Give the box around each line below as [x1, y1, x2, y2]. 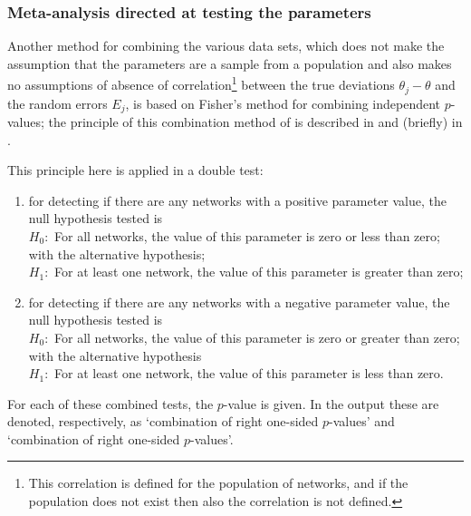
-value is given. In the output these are [223, 394, 439, 413]
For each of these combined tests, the [7, 394, 214, 413]
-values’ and [329, 412, 395, 431]
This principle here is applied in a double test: [7, 161, 264, 180]
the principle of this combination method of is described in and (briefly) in [48, 112, 463, 131]
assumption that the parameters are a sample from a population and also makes [7, 54, 452, 73]
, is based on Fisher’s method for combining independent [125, 93, 441, 112]
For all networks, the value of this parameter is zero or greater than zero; [54, 327, 460, 346]
